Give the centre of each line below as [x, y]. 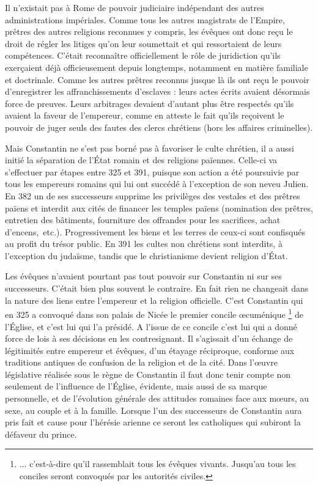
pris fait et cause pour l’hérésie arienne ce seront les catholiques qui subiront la [153, 422]
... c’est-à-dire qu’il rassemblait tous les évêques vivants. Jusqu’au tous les [157, 464]
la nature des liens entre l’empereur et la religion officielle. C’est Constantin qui [154, 300]
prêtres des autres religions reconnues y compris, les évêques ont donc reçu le [149, 31]
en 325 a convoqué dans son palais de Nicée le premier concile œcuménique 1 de [154, 313]
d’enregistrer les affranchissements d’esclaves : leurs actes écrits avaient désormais [157, 91]
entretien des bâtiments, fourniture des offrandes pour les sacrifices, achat [143, 220]
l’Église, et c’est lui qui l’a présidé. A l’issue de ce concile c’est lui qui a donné [151, 326]
